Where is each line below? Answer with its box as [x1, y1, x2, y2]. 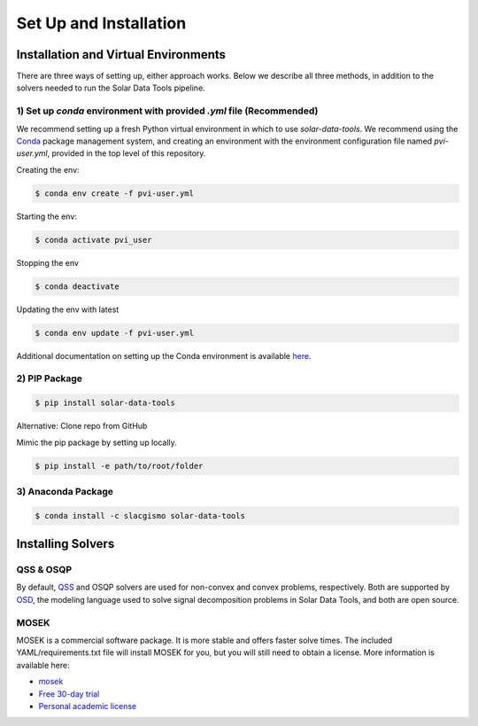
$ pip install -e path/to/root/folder [35, 461, 204, 471]
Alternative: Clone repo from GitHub [16, 421, 148, 432]
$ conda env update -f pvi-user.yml [35, 328, 195, 338]
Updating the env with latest [16, 304, 119, 315]
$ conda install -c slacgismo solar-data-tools [35, 511, 245, 520]
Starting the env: [16, 211, 77, 222]
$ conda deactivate [35, 281, 119, 292]
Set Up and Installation [16, 13, 187, 33]
